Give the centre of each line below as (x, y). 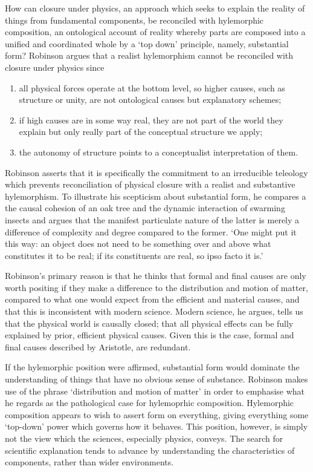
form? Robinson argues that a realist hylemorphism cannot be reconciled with (149, 55)
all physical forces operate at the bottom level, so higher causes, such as (152, 87)
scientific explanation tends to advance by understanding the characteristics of (150, 450)
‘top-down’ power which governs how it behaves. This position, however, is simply (156, 426)
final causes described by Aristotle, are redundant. (98, 346)
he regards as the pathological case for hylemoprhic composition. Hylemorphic (150, 403)
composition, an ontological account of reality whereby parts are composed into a (155, 32)
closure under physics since (55, 67)
